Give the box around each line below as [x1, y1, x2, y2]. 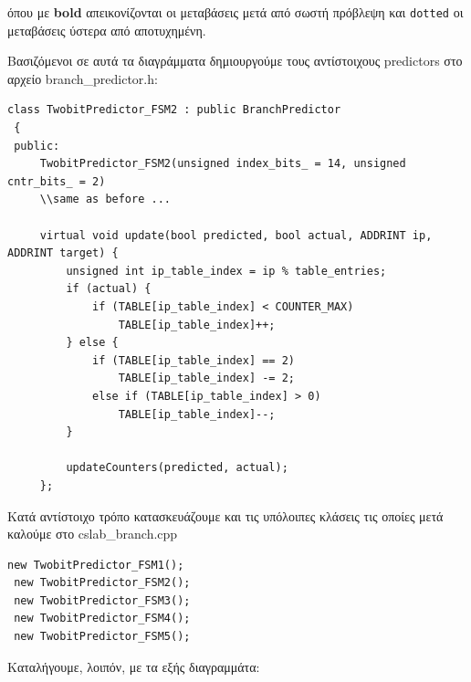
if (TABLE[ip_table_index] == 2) [92, 353, 295, 367]
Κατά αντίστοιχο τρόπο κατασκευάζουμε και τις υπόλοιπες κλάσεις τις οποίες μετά [7, 506, 444, 525]
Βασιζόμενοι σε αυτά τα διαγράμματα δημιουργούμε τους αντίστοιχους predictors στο [7, 51, 463, 70]
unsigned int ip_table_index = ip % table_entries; [66, 264, 387, 278]
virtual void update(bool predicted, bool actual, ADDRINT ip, [39, 228, 433, 242]
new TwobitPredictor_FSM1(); [7, 558, 184, 572]
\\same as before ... [39, 193, 171, 206]
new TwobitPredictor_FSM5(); [14, 630, 191, 644]
